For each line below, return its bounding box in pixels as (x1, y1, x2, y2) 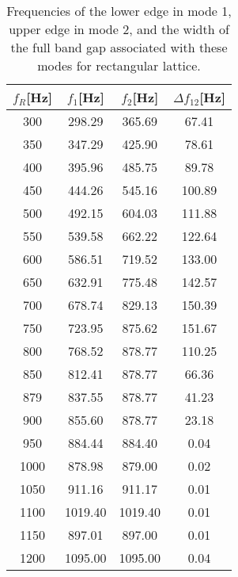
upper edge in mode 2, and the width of (9, 20, 229, 38)
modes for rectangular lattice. (37, 56, 201, 75)
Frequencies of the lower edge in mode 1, (6, 2, 232, 20)
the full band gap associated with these (10, 38, 228, 56)
